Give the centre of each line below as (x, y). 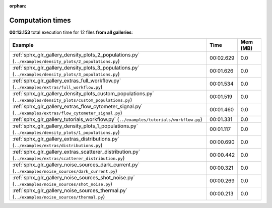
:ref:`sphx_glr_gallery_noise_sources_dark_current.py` (76, 165)
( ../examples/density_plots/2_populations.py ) (66, 61)
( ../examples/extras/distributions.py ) (57, 145)
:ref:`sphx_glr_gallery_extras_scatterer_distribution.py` (76, 152)
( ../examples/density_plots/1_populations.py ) (66, 132)
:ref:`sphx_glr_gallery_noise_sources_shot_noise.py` (74, 178)
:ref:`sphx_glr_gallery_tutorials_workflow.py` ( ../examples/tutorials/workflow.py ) (107, 119)
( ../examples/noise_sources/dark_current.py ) (65, 171)
